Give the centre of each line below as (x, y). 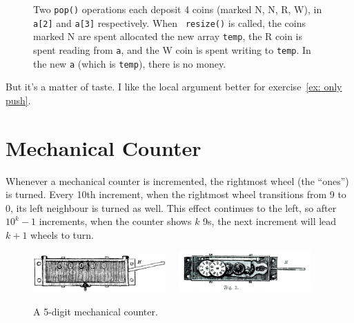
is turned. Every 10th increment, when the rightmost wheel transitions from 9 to (176, 194)
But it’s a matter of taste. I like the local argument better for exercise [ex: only (174, 87)
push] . (18, 100)
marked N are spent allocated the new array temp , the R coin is (168, 36)
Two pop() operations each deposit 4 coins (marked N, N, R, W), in (178, 9)
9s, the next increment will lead (270, 221)
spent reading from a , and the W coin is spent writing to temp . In (172, 49)
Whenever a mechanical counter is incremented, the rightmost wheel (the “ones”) (177, 180)
